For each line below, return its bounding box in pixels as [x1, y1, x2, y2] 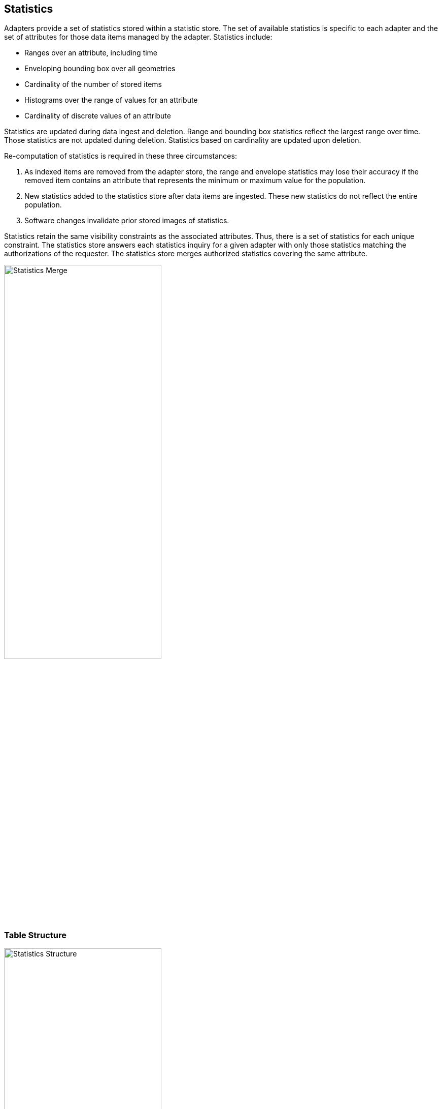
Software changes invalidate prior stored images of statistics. [24, 216, 229, 225]
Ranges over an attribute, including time [24, 48, 158, 57]
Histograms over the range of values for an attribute [24, 96, 198, 105]
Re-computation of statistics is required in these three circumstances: [4, 152, 237, 161]
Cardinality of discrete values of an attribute [24, 111, 171, 121]
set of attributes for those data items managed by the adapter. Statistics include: [4, 33, 273, 42]
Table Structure [4, 930, 66, 940]
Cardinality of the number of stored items [24, 80, 162, 89]
